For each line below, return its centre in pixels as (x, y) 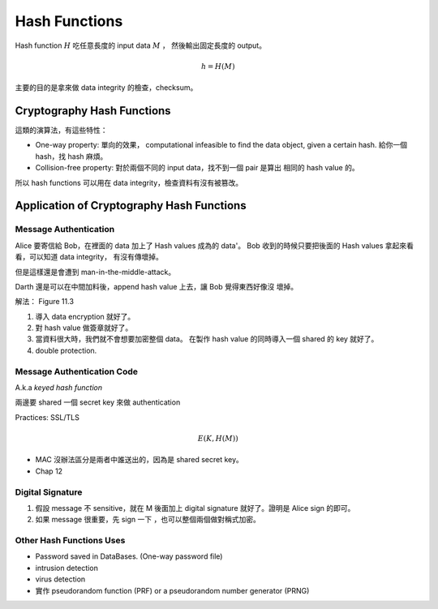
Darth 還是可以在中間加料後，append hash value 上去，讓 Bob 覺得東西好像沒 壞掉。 (157, 286)
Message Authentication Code (76, 371)
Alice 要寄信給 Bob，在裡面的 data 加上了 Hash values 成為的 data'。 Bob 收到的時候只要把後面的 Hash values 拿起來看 (214, 245)
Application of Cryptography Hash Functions (131, 206)
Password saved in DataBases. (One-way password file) (129, 556)
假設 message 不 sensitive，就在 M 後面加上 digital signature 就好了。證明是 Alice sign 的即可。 (195, 508)
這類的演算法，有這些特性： (61, 131)
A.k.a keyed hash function (59, 388)
